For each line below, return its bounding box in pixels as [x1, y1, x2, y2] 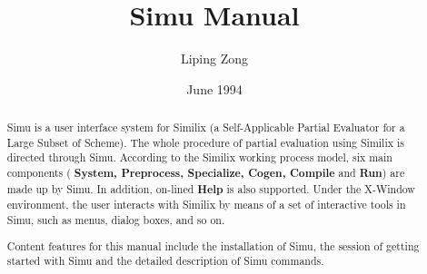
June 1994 [186, 79, 243, 98]
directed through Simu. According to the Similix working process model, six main [6, 150, 392, 165]
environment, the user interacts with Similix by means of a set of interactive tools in [6, 197, 406, 212]
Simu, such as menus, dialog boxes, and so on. [6, 212, 225, 228]
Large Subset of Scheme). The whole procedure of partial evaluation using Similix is [6, 134, 404, 150]
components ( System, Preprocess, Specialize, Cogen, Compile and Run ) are [6, 165, 405, 181]
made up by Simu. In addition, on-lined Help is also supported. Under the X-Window [6, 181, 415, 197]
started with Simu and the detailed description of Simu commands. [6, 253, 324, 269]
